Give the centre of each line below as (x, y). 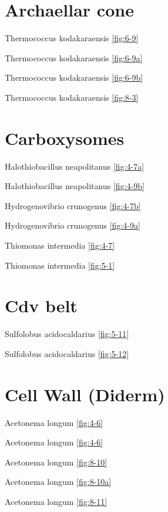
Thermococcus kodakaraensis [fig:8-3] (72, 97)
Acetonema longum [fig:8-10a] (58, 482)
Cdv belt (41, 305)
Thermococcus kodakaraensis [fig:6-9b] (74, 77)
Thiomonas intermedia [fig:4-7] (60, 245)
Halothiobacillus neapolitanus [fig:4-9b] (75, 186)
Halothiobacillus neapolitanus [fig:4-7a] (75, 166)
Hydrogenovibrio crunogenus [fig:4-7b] (73, 205)
